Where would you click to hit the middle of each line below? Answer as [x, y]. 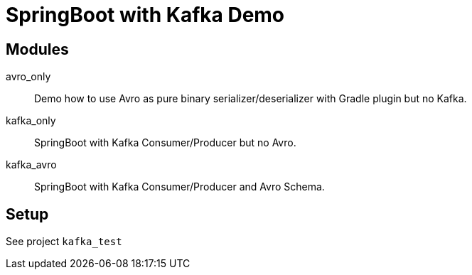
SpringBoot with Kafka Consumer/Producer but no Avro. [165, 143]
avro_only [28, 77]
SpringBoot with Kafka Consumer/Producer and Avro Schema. [179, 187]
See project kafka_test [64, 242]
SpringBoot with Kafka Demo [145, 15]
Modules [37, 49]
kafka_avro [31, 165]
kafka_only [31, 121]
